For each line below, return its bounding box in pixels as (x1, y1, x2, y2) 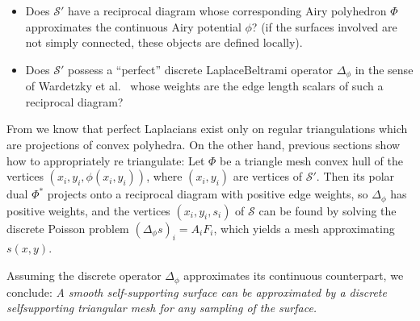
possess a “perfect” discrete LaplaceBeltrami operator (68, 60, 334, 77)
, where (146, 168, 183, 185)
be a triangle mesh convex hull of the (220, 152, 403, 169)
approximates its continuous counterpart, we (183, 267, 404, 284)
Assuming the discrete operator (6, 267, 162, 284)
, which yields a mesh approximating (213, 219, 395, 236)
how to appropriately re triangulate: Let (6, 152, 205, 169)
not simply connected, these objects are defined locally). (25, 34, 303, 51)
